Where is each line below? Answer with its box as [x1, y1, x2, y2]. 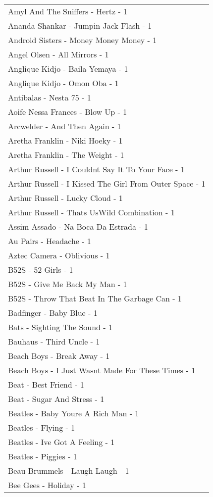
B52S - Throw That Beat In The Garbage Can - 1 [8, 293, 182, 304]
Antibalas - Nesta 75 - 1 [8, 92, 91, 103]
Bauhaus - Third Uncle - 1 [8, 336, 100, 347]
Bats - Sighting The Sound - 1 [8, 321, 112, 333]
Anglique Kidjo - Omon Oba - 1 [8, 77, 119, 89]
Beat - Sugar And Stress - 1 [8, 393, 105, 404]
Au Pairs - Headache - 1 [8, 235, 91, 247]
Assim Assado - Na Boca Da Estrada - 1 [8, 221, 148, 232]
